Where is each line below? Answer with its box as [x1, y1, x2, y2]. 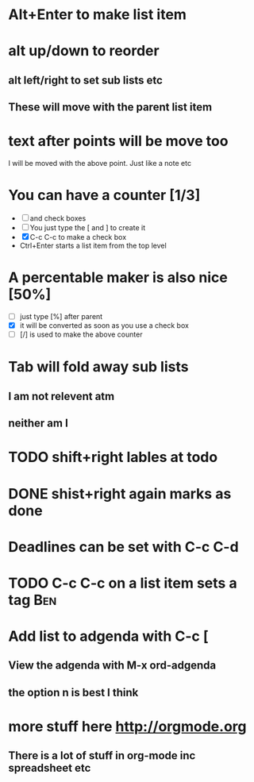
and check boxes [29, 214, 87, 223]
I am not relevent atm [8, 389, 115, 403]
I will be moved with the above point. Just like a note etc [8, 159, 192, 168]
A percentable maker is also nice [8, 268, 228, 287]
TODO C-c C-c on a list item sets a [8, 574, 237, 592]
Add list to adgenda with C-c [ [8, 627, 209, 645]
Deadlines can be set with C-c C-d [8, 537, 240, 556]
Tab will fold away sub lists [8, 358, 189, 376]
